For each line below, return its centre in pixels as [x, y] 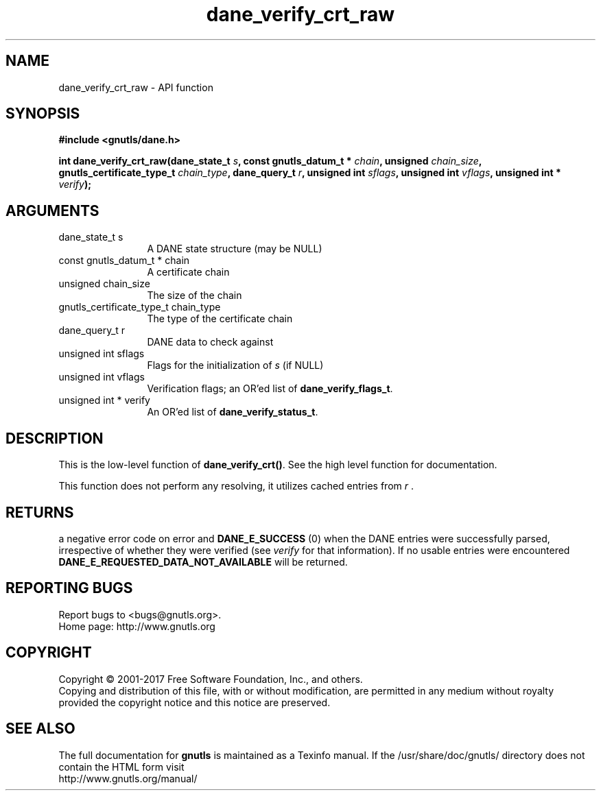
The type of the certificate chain [220, 319]
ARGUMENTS [52, 210]
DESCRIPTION [55, 438]
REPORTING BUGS [69, 588]
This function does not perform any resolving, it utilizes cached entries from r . [236, 486]
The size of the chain [195, 296]
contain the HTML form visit [121, 767]
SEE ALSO [40, 729]
